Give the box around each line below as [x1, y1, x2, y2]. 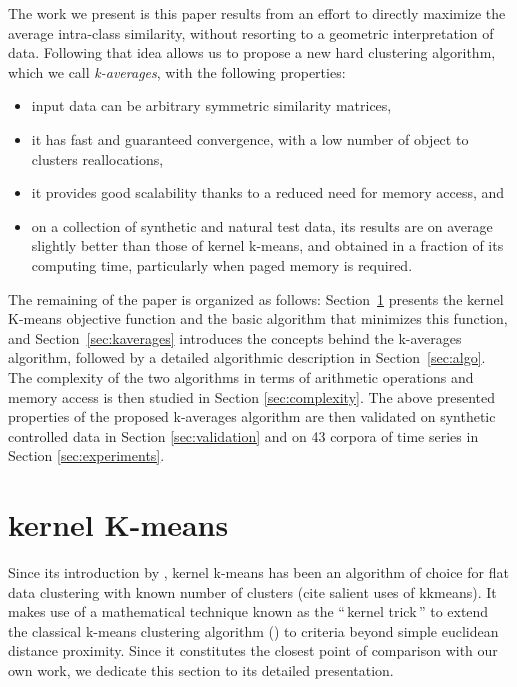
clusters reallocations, [31, 148, 164, 169]
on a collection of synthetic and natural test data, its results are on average [31, 215, 493, 236]
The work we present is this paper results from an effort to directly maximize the [8, 3, 506, 23]
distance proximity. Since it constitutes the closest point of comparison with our [8, 640, 498, 661]
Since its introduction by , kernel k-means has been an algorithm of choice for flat [8, 562, 509, 582]
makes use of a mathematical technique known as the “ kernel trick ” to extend [8, 601, 489, 622]
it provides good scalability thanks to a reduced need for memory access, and [31, 182, 505, 203]
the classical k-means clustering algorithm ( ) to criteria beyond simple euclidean [8, 620, 499, 641]
